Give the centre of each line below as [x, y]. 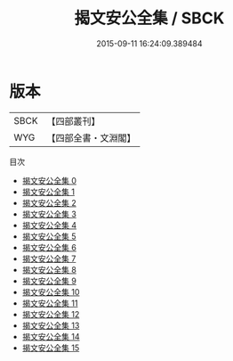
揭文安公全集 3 [49, 214]
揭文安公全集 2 [49, 202]
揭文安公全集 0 [49, 180]
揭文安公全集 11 [50, 303]
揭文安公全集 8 [49, 269]
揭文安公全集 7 [49, 258]
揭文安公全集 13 [51, 325]
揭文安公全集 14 [51, 336]
